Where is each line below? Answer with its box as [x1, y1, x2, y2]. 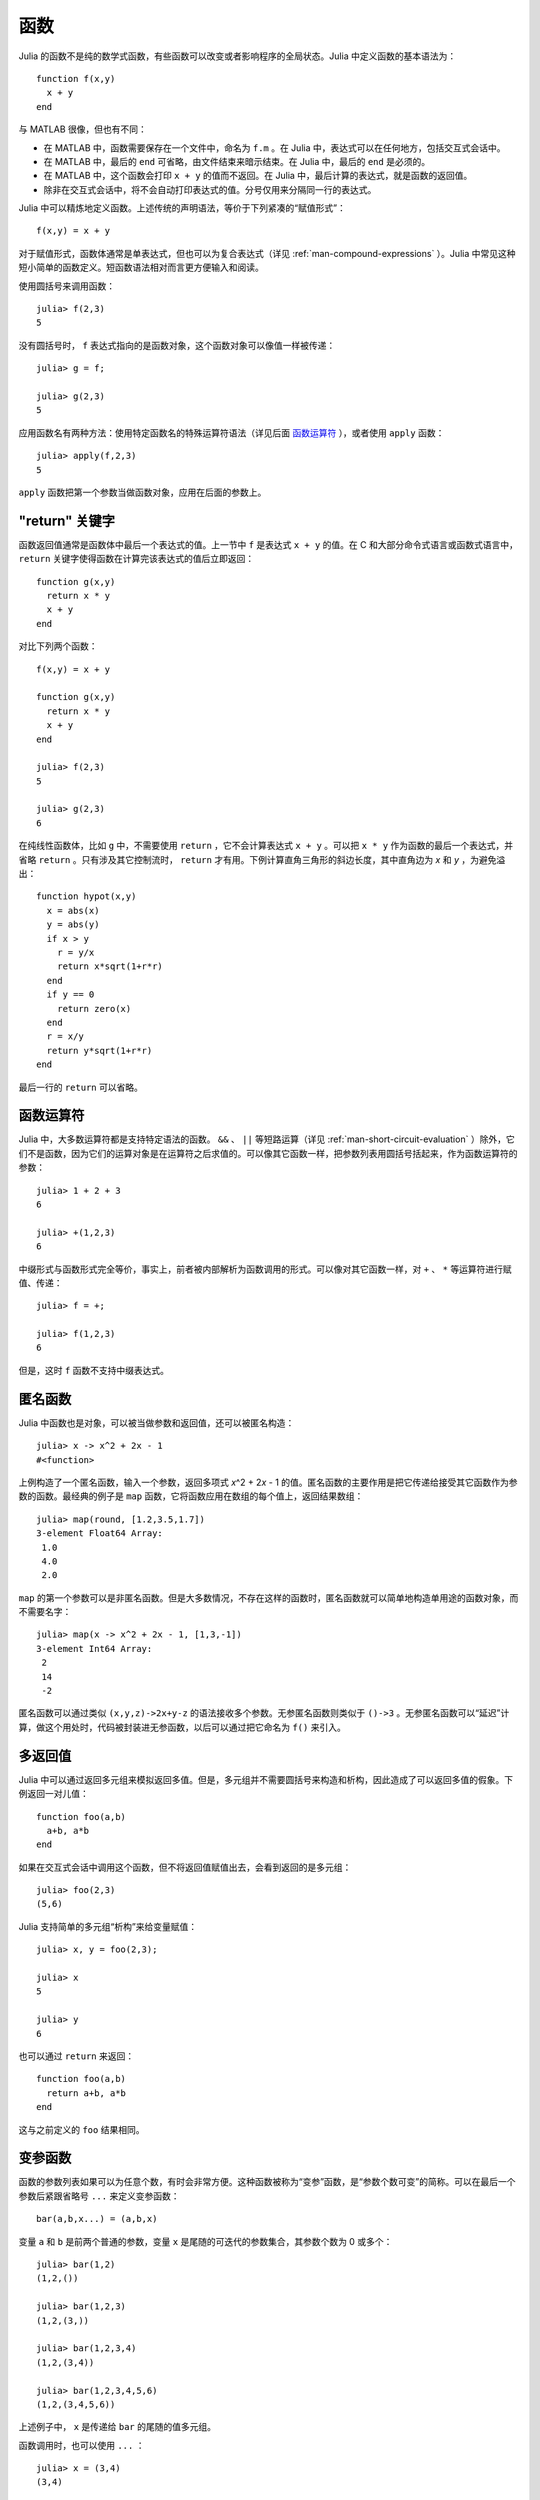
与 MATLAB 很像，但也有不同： [18, 123, 147, 135]
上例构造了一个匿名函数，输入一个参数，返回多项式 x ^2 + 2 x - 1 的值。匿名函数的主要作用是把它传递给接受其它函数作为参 [18, 1476, 519, 1488]
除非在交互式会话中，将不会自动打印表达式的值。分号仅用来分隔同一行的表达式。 [43, 183, 377, 195]
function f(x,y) [36, 73, 116, 84]
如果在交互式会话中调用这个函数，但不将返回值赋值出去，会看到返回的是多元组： [18, 1861, 352, 1873]
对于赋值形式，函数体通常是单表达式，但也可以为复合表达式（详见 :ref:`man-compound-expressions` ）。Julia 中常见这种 [18, 247, 516, 259]
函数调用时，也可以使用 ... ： [18, 2439, 145, 2451]
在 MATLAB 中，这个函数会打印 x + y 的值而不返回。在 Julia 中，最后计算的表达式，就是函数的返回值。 [43, 170, 473, 182]
